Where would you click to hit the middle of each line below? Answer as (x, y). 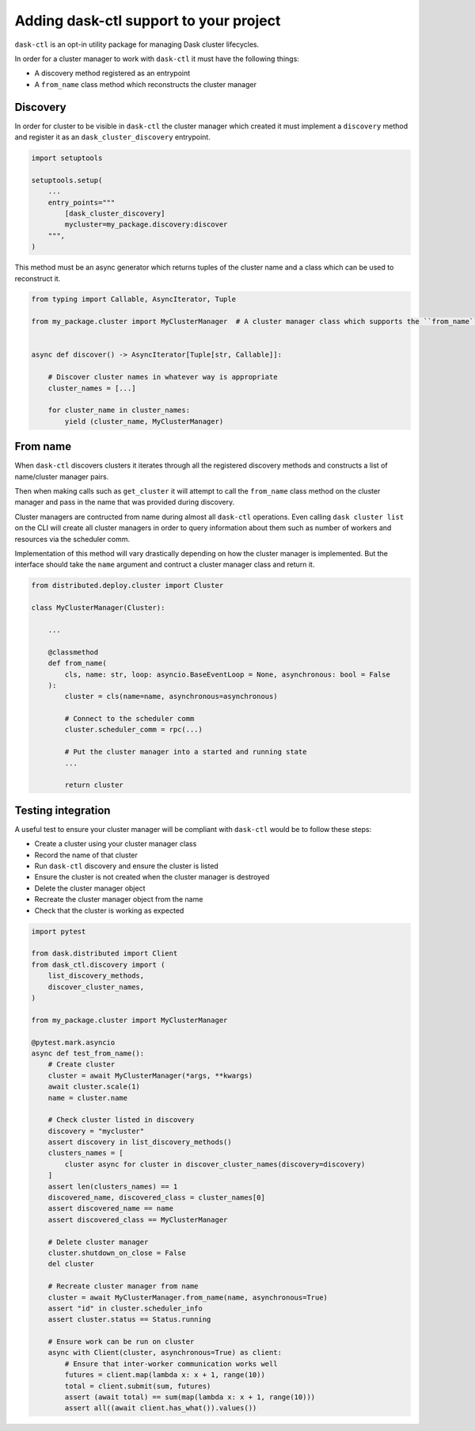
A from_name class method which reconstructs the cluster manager (146, 84)
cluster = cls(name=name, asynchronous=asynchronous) (171, 696)
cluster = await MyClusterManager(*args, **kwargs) (150, 1075)
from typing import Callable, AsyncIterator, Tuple (134, 300)
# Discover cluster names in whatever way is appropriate (163, 377)
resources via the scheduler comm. (72, 539)
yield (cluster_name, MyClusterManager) (144, 421)
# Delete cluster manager (98, 1242)
